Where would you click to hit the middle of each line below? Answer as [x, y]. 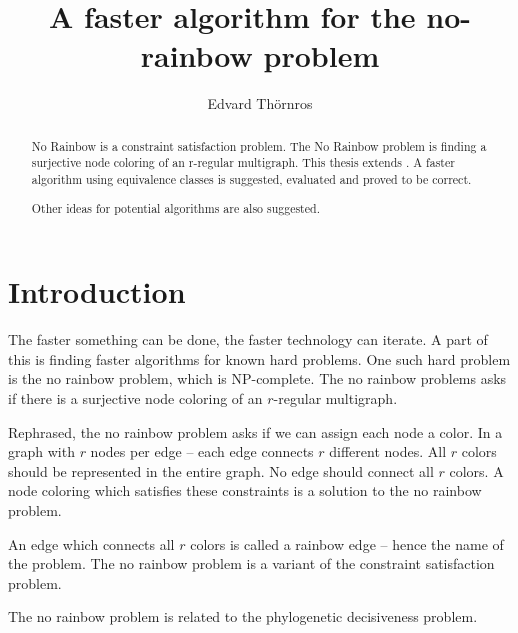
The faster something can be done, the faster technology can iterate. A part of [248, 339]
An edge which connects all [91, 543]
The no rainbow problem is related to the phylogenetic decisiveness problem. [243, 616]
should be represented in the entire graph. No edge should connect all [221, 470]
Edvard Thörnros [260, 103]
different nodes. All [388, 451]
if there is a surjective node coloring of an [135, 397]
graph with [41, 451]
